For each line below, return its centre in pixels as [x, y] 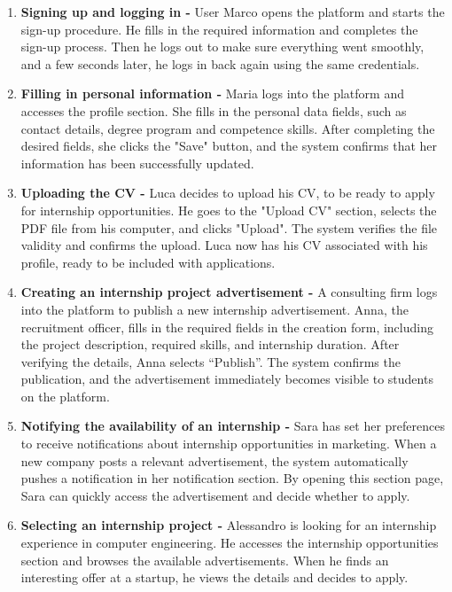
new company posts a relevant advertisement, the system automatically [214, 460]
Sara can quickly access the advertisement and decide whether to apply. [215, 495]
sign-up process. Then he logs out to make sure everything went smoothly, [222, 47]
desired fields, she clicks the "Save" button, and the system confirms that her [229, 146]
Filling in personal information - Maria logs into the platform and [212, 93]
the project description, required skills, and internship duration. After [210, 344]
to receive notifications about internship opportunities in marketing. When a [229, 444]
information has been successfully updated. [137, 163]
